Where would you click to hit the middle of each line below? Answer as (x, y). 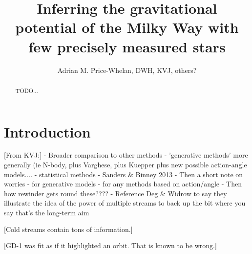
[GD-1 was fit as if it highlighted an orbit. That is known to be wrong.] (110, 245)
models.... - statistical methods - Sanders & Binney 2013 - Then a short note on (124, 174)
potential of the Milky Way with (127, 27)
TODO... (27, 90)
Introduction (47, 131)
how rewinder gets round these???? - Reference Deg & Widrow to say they (115, 193)
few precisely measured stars (127, 46)
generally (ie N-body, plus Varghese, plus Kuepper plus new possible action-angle (126, 165)
